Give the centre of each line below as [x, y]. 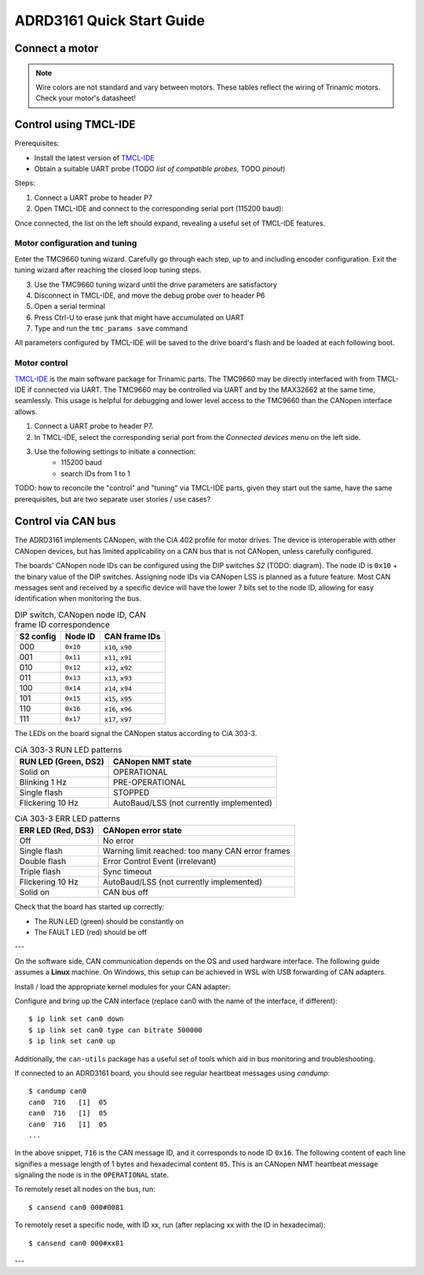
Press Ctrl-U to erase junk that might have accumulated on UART [139, 317]
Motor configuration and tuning [76, 244]
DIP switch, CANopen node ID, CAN [80, 614]
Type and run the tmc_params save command [111, 328]
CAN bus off [125, 892]
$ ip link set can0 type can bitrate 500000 [116, 1030]
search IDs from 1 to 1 [95, 473]
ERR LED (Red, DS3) [57, 830]
